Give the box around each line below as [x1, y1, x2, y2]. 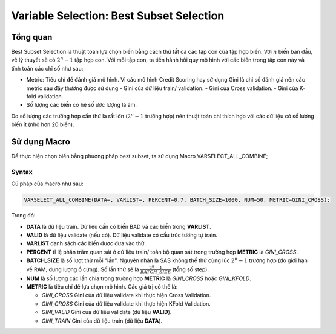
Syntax [11, 167, 33, 176]
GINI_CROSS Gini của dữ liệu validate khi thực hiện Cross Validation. [41, 292, 211, 299]
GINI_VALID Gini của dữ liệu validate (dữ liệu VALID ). [41, 309, 172, 316]
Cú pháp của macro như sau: [11, 180, 84, 187]
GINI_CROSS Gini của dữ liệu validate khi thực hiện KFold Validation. [41, 300, 211, 307]
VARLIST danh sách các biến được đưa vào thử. [26, 240, 147, 247]
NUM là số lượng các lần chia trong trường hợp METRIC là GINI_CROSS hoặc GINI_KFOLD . [26, 275, 251, 282]
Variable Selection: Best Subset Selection [11, 9, 225, 22]
